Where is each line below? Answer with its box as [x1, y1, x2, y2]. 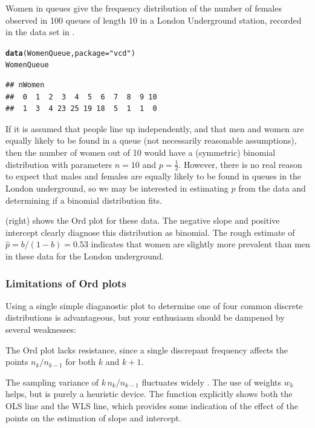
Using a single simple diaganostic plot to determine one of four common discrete [5, 299, 303, 312]
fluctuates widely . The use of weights [141, 375, 282, 388]
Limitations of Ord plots [5, 275, 126, 290]
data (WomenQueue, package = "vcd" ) [5, 48, 135, 58]
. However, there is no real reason [178, 158, 302, 170]
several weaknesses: [5, 323, 76, 336]
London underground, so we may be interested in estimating [5, 182, 229, 195]
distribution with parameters [5, 158, 112, 170]
